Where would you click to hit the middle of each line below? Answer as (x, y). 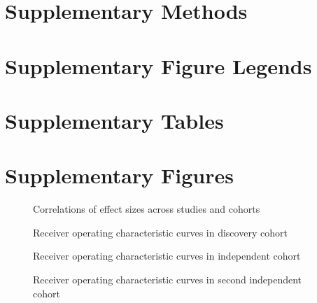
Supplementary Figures (119, 175)
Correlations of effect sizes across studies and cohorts (147, 209)
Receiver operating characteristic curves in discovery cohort (160, 232)
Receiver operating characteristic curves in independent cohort (167, 256)
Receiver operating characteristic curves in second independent (168, 280)
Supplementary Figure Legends (158, 65)
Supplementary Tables (114, 120)
